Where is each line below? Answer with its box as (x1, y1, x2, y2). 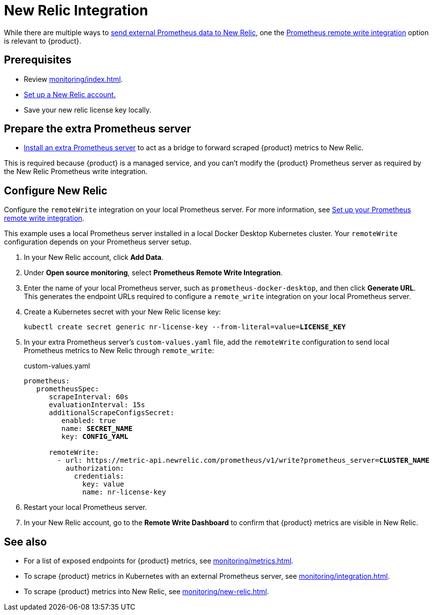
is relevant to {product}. (4, 36, 81, 45)
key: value (82, 480, 124, 489)
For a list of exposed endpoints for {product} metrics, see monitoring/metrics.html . (24, 556, 294, 565)
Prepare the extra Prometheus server (4, 123, 191, 135)
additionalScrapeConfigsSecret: (49, 409, 175, 417)
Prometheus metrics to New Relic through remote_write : (24, 346, 214, 355)
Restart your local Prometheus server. (24, 503, 147, 512)
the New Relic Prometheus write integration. (4, 167, 148, 176)
